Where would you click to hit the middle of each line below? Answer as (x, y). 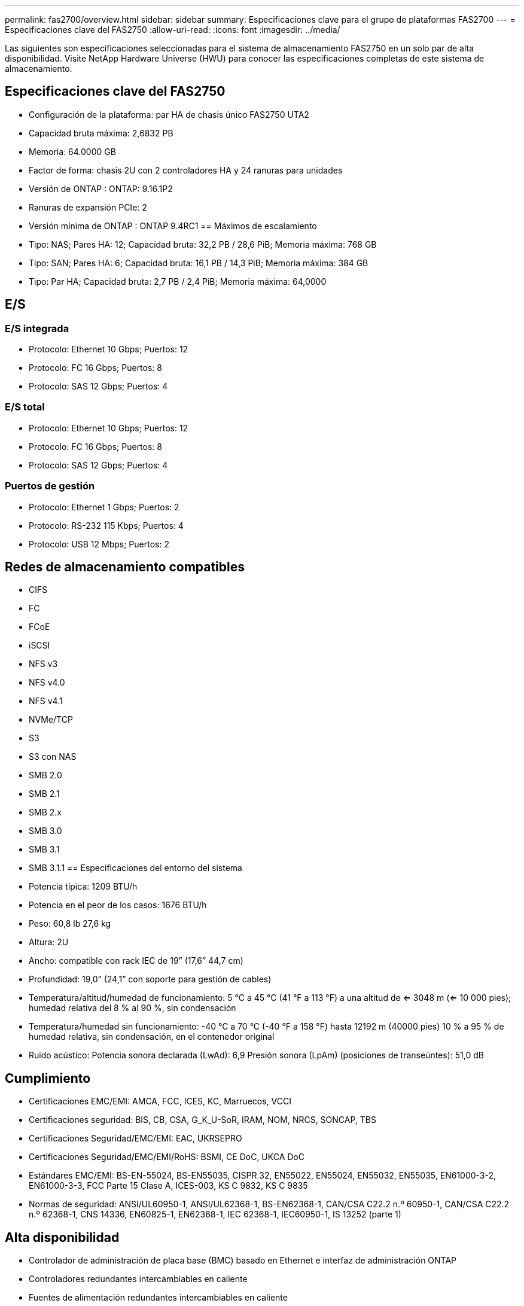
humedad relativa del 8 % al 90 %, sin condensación (132, 1008)
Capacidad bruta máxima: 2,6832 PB (101, 133)
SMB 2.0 (45, 775)
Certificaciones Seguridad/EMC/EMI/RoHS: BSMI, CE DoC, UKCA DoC (167, 1157)
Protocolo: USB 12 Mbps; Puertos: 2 (99, 544)
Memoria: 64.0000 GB (72, 151)
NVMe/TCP (51, 720)
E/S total (25, 407)
